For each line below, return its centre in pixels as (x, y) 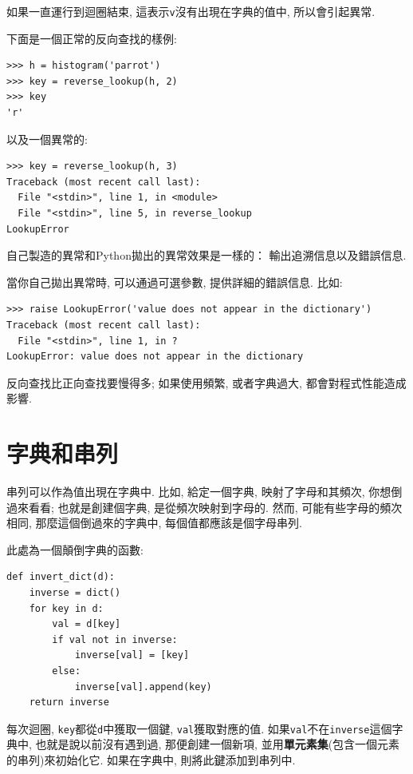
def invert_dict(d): (61, 577)
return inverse (69, 703)
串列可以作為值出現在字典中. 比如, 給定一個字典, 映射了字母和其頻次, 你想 (199, 492)
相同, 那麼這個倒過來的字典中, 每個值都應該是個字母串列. (154, 523)
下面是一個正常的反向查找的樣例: (92, 38)
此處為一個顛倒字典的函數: (75, 549)
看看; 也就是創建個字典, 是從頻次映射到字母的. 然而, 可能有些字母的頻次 (215, 507)
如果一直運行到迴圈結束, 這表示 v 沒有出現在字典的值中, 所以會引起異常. (191, 11)
